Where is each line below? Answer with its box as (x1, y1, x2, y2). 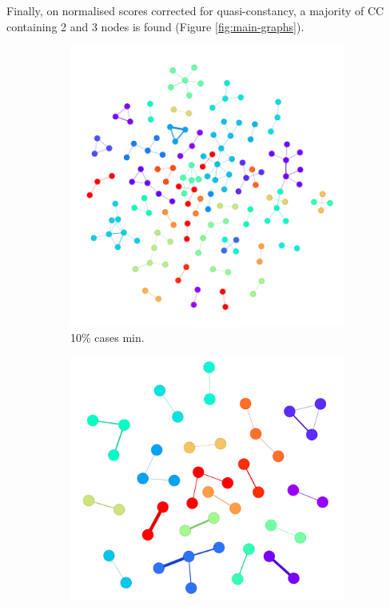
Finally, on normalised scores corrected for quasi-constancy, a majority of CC (6, 2, 384, 18)
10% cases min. (70, 329, 145, 346)
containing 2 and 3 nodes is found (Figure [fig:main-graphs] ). (6, 18, 304, 34)
